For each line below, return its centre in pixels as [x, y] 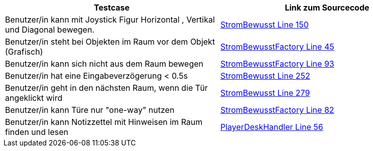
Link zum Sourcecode [327, 8]
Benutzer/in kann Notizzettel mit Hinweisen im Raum [104, 122]
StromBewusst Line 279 [265, 93]
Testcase [112, 8]
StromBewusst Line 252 [265, 76]
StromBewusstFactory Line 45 [277, 47]
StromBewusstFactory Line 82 [277, 110]
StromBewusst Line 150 [265, 25]
